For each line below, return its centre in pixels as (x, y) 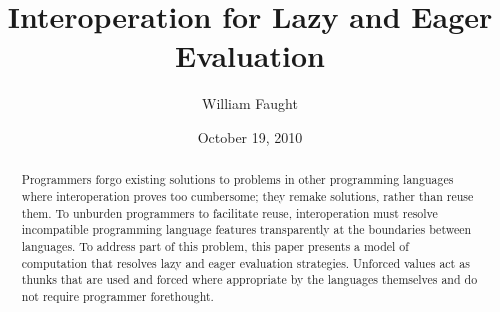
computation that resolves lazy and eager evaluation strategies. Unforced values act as (245, 262)
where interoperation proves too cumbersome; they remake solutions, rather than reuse (247, 195)
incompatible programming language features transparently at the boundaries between (246, 229)
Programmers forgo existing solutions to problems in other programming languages (237, 179)
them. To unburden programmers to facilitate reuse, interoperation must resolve (229, 212)
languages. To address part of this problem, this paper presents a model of (215, 245)
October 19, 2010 (250, 136)
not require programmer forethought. (117, 295)
